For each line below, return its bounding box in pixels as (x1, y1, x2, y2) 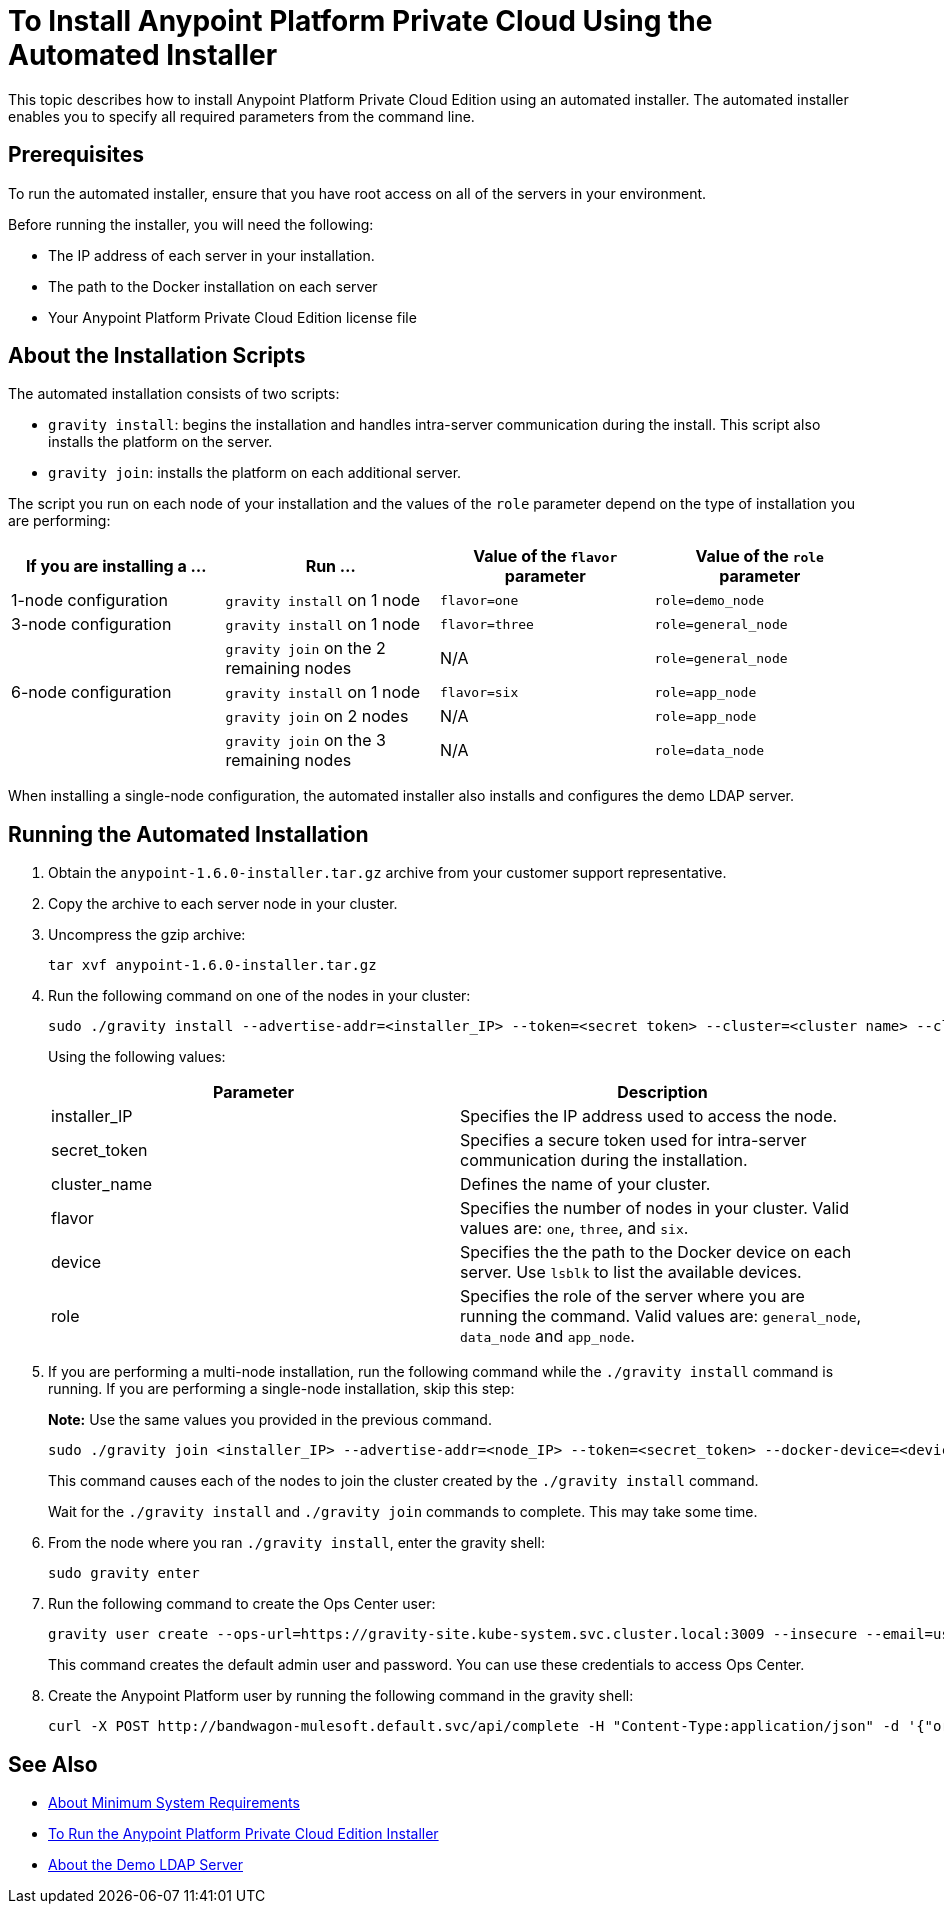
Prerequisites (8, 142, 144, 168)
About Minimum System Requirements (48, 1794, 300, 1812)
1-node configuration (11, 590, 168, 611)
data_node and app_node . (460, 1326, 635, 1347)
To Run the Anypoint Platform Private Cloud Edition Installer (48, 1825, 439, 1843)
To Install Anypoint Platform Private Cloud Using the (8, 4, 713, 38)
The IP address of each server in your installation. (48, 246, 375, 264)
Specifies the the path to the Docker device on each (460, 1242, 852, 1263)
